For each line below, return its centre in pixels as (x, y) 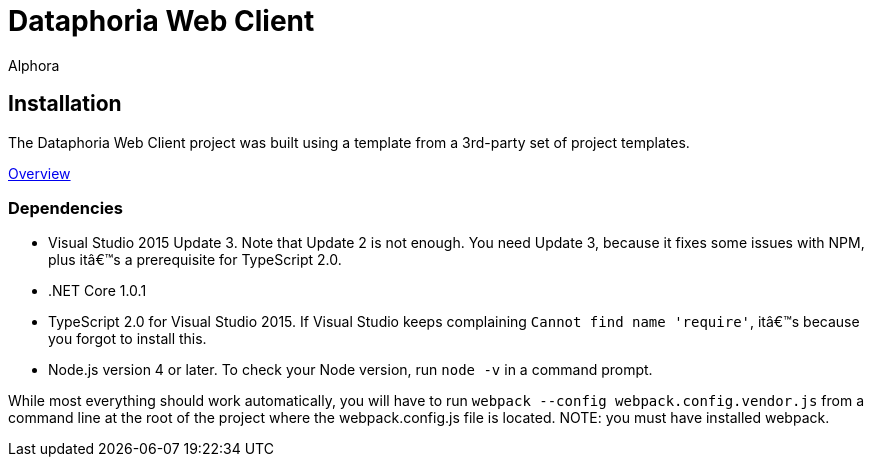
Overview (39, 173)
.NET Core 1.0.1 (97, 291)
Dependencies (66, 207)
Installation (65, 104)
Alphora (34, 65)
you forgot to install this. (127, 339)
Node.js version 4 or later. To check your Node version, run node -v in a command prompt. (350, 370)
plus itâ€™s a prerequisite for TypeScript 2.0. (195, 260)
